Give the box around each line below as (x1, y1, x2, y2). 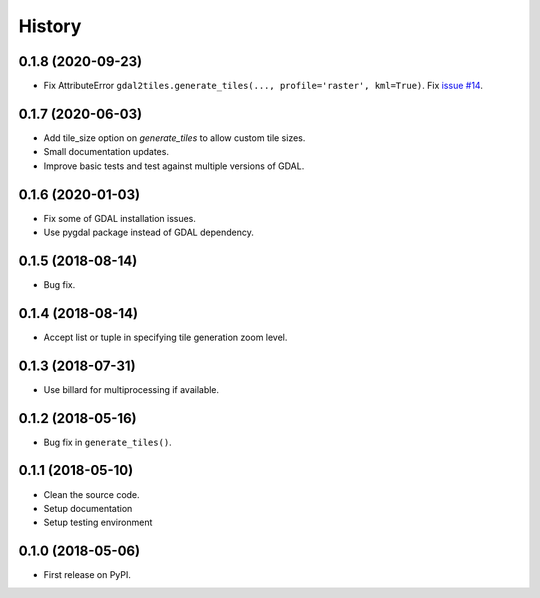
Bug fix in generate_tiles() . (43, 436, 172, 448)
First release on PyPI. (43, 569, 132, 581)
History (18, 15, 82, 37)
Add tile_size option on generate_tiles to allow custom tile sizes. (43, 131, 306, 144)
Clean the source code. (43, 488, 140, 500)
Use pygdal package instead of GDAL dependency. (43, 226, 254, 239)
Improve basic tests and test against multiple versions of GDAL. (43, 160, 305, 172)
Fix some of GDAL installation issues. (43, 212, 197, 224)
